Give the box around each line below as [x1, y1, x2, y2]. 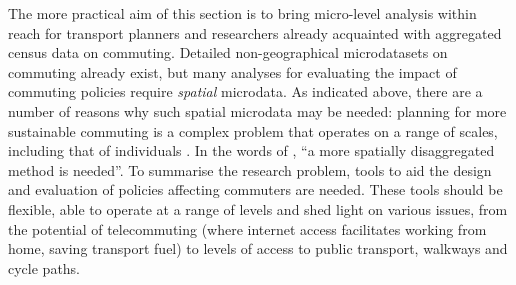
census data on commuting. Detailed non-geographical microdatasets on [8, 42, 448, 63]
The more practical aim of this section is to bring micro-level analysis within [8, 3, 477, 23]
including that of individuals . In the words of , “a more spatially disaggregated [8, 140, 495, 161]
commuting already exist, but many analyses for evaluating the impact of [8, 61, 457, 82]
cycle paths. [8, 257, 81, 278]
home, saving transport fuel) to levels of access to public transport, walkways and [8, 238, 508, 259]
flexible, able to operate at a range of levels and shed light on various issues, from [8, 198, 508, 219]
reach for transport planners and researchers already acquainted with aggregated [8, 22, 502, 43]
